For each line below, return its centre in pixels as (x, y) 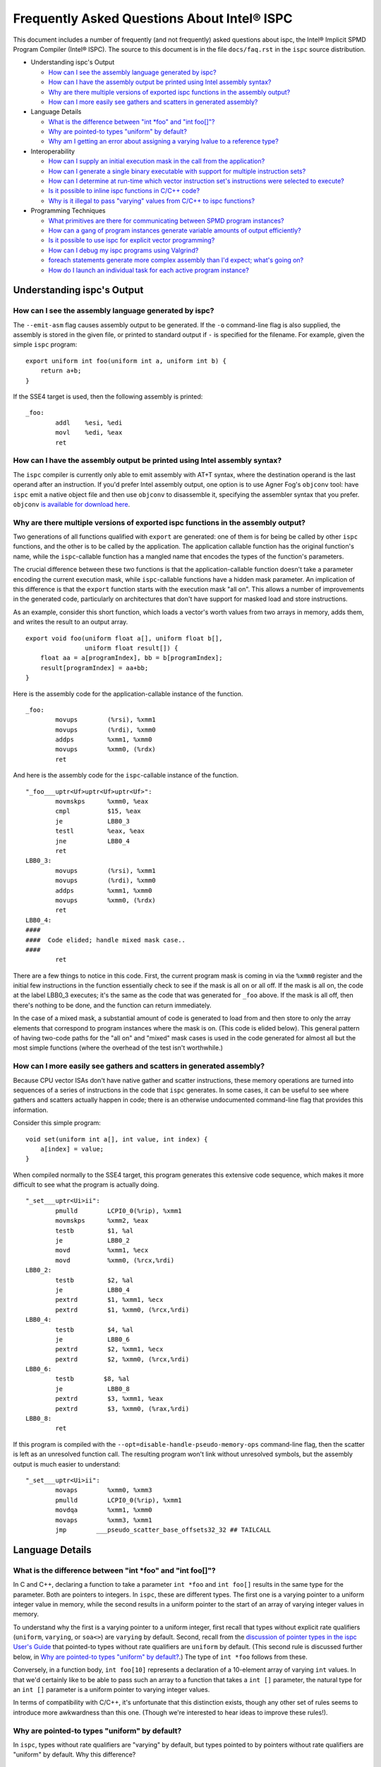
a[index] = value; (72, 1149)
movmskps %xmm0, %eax (102, 802)
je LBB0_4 (93, 1290)
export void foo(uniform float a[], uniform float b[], (124, 638)
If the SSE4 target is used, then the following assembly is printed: (108, 397)
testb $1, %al (95, 1231)
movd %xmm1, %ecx (102, 1250)
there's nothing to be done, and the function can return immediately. (112, 1005)
